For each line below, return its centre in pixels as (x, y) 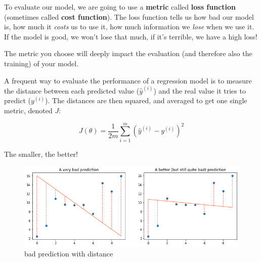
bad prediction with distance (69, 254)
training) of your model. (41, 63)
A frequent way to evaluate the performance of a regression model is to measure (128, 80)
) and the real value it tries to (200, 90)
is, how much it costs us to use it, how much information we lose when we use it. (129, 27)
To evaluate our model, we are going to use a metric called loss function (120, 7)
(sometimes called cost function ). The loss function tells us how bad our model (129, 16)
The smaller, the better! (41, 154)
